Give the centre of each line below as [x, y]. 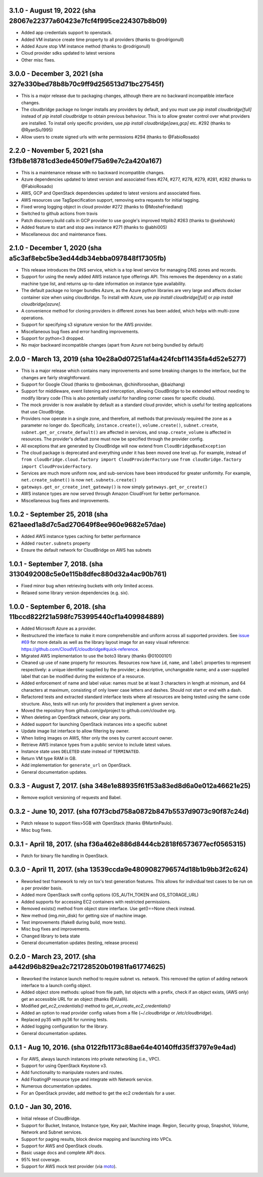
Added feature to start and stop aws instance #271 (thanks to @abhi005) [94, 227]
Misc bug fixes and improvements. [56, 929]
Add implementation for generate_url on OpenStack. [76, 765]
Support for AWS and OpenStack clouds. [62, 1146]
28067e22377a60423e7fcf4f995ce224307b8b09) [88, 21]
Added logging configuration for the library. [65, 1026]
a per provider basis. [42, 888]
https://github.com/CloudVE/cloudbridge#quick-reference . [80, 649]
